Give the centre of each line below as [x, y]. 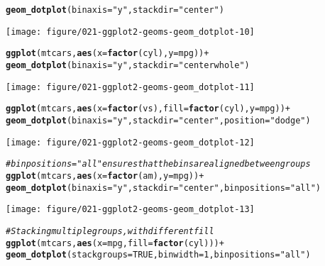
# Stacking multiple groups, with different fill [110, 231]
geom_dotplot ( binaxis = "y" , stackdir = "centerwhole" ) [128, 65]
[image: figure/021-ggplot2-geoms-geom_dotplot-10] [130, 32]
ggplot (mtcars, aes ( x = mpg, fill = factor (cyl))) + [115, 243]
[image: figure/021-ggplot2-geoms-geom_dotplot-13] [130, 210]
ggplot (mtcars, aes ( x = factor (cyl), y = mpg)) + [108, 54]
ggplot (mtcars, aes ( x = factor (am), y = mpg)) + [105, 176]
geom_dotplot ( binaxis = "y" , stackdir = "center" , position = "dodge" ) [158, 120]
